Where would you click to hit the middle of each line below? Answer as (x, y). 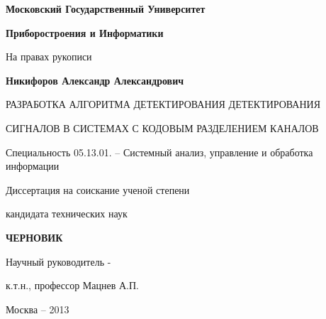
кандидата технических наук (67, 213)
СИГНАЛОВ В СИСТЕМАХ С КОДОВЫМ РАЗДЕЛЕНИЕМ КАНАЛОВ (162, 128)
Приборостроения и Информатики (85, 32)
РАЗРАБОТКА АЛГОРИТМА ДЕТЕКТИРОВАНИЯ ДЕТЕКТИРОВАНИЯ (163, 104)
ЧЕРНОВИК (34, 237)
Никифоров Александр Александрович (95, 80)
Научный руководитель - (58, 261)
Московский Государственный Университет (106, 9)
